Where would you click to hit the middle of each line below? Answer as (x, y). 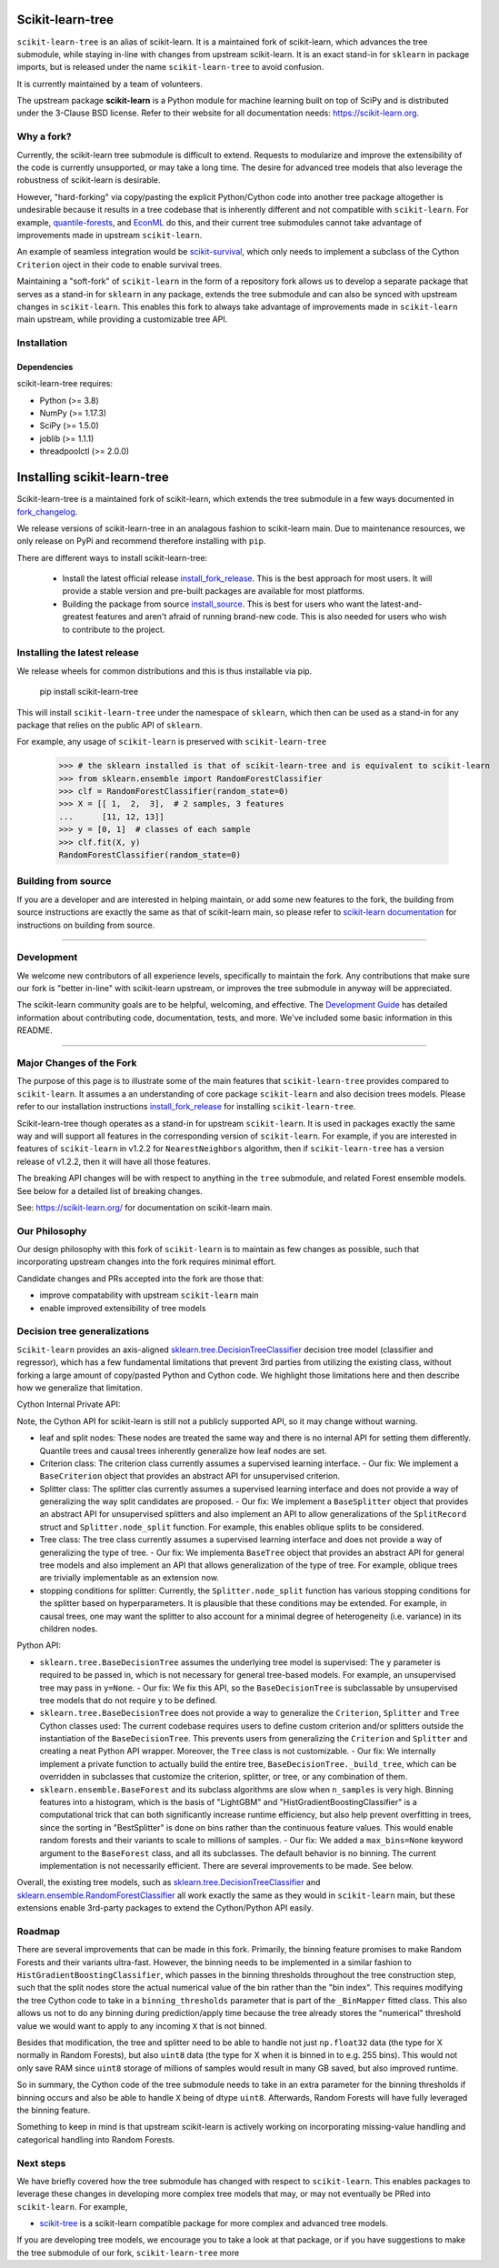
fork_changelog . (47, 512)
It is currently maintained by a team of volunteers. (110, 84)
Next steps (41, 2163)
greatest (78, 617)
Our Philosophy (52, 1230)
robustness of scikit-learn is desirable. (89, 180)
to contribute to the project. (114, 629)
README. (35, 1030)
